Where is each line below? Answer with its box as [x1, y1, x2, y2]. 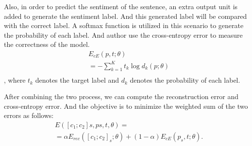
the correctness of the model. [4, 39, 90, 49]
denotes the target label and [35, 75, 119, 85]
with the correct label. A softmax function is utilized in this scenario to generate [4, 20, 244, 30]
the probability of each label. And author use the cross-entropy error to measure [4, 29, 243, 40]
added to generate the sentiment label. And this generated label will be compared [4, 11, 247, 21]
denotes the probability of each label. [130, 75, 240, 85]
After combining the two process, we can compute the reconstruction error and [4, 91, 239, 101]
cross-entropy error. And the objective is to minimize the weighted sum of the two [4, 101, 248, 111]
